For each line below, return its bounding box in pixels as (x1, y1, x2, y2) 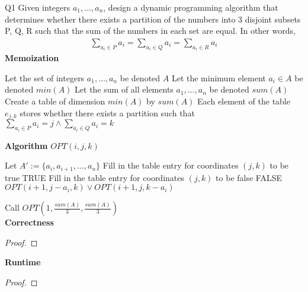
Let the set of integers (5, 71, 85, 84)
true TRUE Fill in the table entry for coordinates (5, 171, 185, 183)
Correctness (5, 216, 54, 228)
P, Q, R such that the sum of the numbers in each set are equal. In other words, (5, 24, 296, 37)
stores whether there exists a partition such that (20, 106, 195, 119)
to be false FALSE (216, 171, 283, 183)
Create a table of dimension (5, 95, 105, 107)
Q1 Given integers (5, 1, 70, 13)
